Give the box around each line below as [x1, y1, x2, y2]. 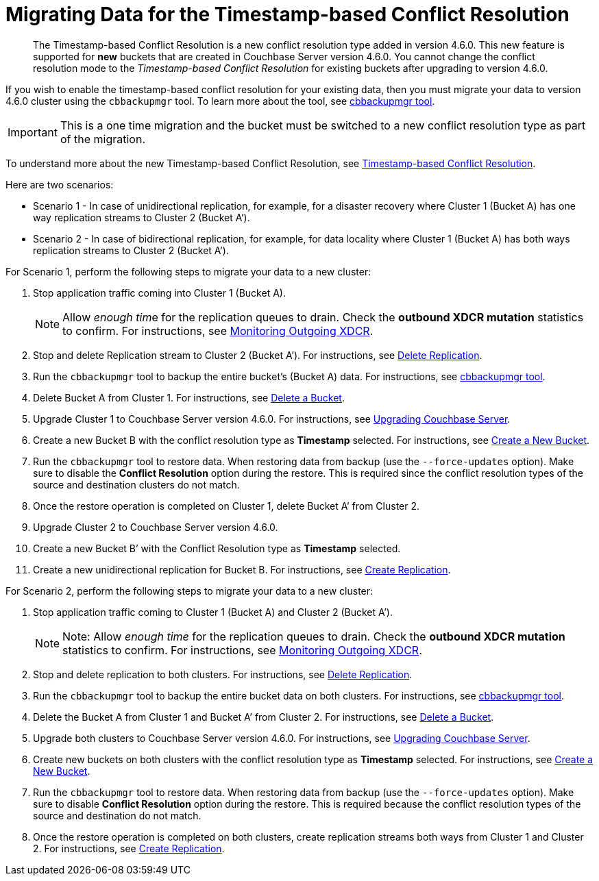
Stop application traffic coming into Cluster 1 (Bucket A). [33, 286, 286, 299]
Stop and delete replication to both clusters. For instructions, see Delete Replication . [33, 668, 413, 680]
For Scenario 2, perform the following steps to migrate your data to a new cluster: [5, 584, 374, 597]
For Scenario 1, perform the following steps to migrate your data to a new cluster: [5, 265, 371, 277]
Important [8, 125, 58, 139]
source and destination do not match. [33, 809, 201, 821]
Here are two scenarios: [5, 178, 114, 190]
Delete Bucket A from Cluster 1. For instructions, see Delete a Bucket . [33, 391, 345, 404]
